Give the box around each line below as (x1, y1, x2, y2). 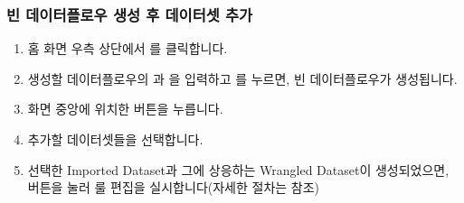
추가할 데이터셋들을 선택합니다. (27, 130, 204, 148)
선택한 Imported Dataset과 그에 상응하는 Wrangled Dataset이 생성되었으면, (27, 160, 450, 179)
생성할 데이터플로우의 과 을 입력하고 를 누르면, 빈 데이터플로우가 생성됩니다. (27, 69, 458, 88)
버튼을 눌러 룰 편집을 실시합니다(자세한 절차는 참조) (27, 178, 320, 197)
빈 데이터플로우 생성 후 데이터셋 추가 (6, 3, 253, 25)
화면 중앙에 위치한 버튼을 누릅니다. (27, 99, 223, 118)
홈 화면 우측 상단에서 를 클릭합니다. (27, 39, 228, 58)
